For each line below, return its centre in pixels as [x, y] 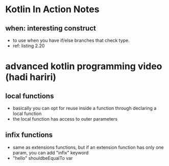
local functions [30, 96]
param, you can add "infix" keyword [51, 153]
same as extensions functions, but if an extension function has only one [88, 147]
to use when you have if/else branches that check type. [71, 40]
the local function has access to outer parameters [65, 119]
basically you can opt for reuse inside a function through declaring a [84, 108]
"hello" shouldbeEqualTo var [43, 158]
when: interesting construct [51, 28]
